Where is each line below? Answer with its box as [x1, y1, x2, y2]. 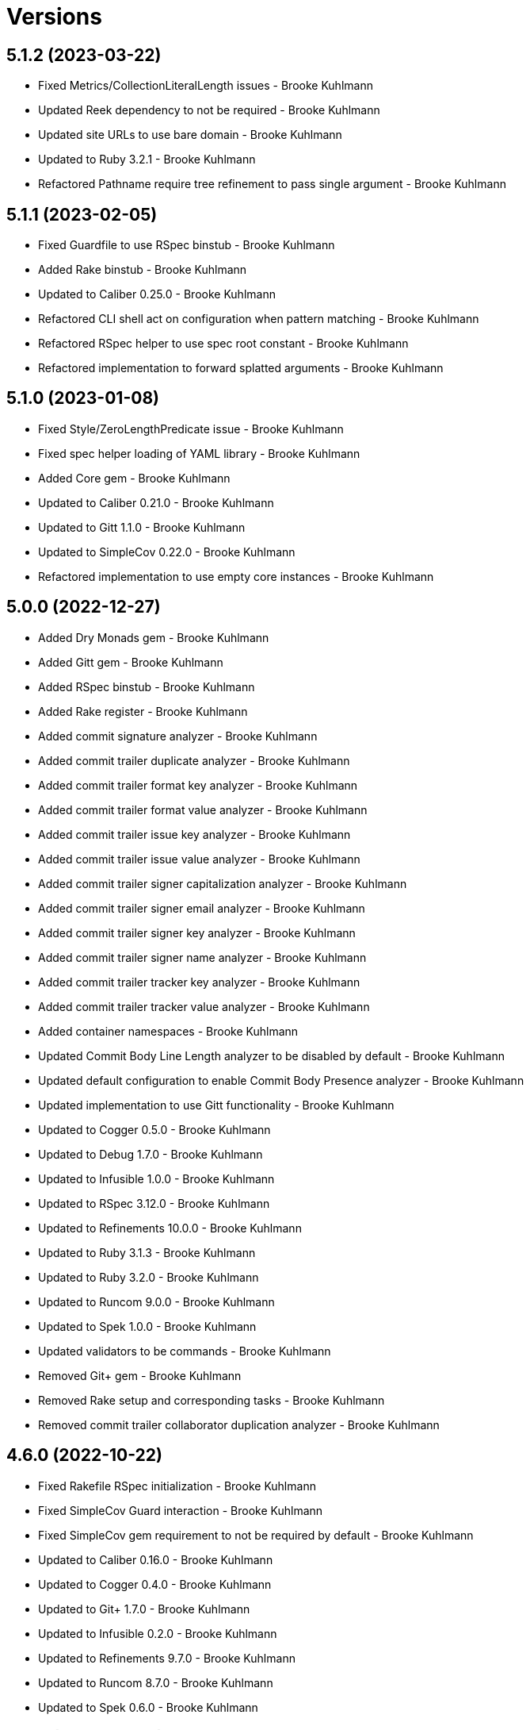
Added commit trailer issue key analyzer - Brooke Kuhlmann [38, 827, 351, 841]
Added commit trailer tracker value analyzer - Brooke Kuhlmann [38, 999, 370, 1013]
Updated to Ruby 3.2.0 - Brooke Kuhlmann [38, 1270, 259, 1284]
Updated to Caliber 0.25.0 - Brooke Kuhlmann [38, 287, 276, 302]
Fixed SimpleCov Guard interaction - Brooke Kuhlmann [38, 1503, 323, 1517]
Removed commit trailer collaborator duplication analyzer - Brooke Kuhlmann [38, 1417, 440, 1432]
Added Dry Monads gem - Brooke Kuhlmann [38, 630, 269, 644]
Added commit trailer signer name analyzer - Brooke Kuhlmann [38, 950, 367, 964]
